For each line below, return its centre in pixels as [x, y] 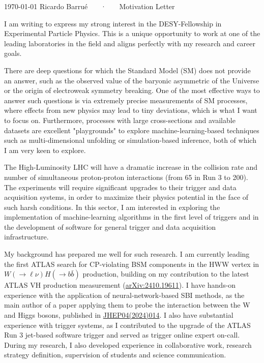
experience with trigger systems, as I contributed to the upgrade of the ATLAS [127, 325]
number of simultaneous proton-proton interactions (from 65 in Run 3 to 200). [126, 177]
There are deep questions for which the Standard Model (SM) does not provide [127, 70]
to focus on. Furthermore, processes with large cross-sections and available [120, 120]
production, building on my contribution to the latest [166, 274]
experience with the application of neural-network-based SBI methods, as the [124, 295]
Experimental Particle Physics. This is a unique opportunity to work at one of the [132, 33]
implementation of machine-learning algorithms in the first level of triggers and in [131, 217]
